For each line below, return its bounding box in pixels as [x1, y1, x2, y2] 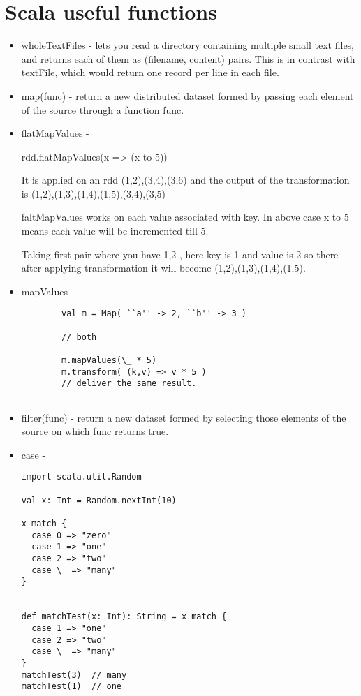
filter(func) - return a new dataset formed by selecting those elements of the [21, 410, 346, 424]
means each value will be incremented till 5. [21, 223, 209, 238]
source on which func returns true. [21, 424, 169, 438]
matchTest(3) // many [21, 669, 127, 680]
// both [61, 332, 97, 342]
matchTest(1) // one [21, 681, 121, 692]
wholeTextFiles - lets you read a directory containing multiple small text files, [21, 38, 355, 52]
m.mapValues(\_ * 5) [61, 355, 157, 366]
